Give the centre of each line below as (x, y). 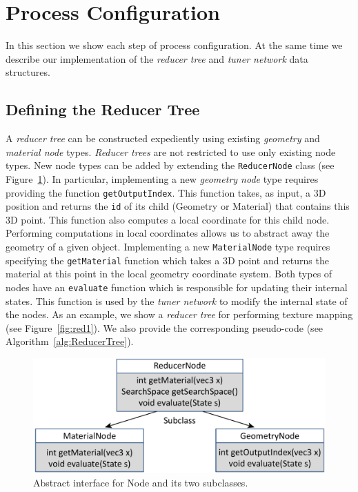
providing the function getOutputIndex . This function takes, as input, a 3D (166, 192)
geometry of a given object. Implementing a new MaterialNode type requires (168, 247)
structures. (28, 72)
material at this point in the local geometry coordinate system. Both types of (169, 274)
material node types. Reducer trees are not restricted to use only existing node (171, 151)
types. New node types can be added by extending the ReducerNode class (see (170, 165)
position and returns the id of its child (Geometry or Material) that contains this (178, 206)
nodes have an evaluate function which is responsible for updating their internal (177, 287)
